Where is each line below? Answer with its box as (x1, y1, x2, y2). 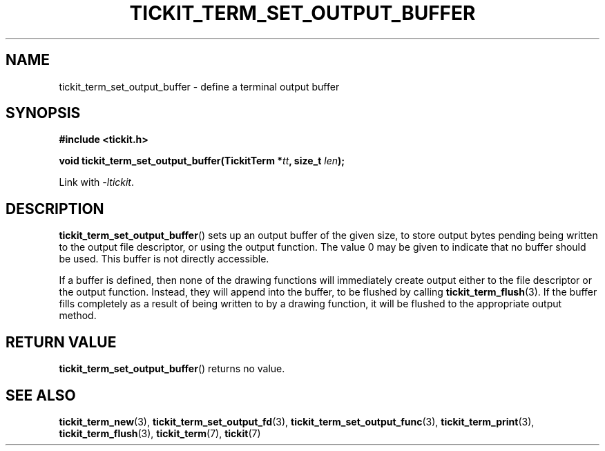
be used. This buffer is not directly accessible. (59, 253, 269, 265)
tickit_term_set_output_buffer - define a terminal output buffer (59, 80, 340, 93)
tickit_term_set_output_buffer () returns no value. (59, 363, 285, 375)
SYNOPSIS (6, 104, 81, 122)
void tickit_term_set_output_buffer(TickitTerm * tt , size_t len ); (59, 155, 345, 167)
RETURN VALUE (6, 333, 117, 351)
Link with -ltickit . (59, 176, 135, 189)
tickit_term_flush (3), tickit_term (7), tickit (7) (59, 427, 261, 439)
